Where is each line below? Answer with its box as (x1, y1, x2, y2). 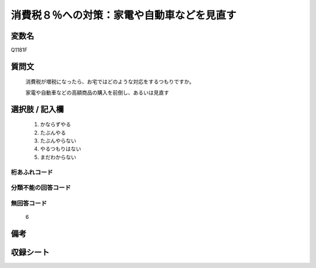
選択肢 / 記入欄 (11, 104, 64, 114)
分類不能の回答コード (11, 184, 71, 192)
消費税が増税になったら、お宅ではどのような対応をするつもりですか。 (25, 78, 195, 85)
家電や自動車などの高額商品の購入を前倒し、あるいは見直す (25, 89, 169, 96)
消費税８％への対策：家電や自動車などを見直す (11, 9, 237, 22)
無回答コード (11, 199, 47, 207)
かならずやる (40, 121, 71, 128)
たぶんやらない (40, 137, 76, 144)
